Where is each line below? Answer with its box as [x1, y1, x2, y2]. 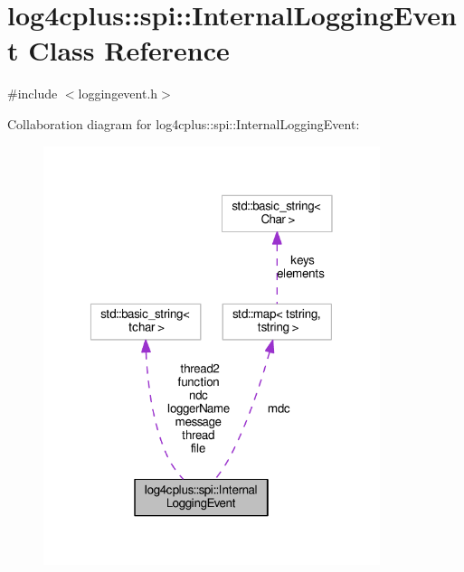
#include [7, 84, 58, 103]
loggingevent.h [78, 84, 158, 103]
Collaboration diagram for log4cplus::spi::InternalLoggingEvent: [7, 114, 360, 133]
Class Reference [28, 32, 230, 69]
